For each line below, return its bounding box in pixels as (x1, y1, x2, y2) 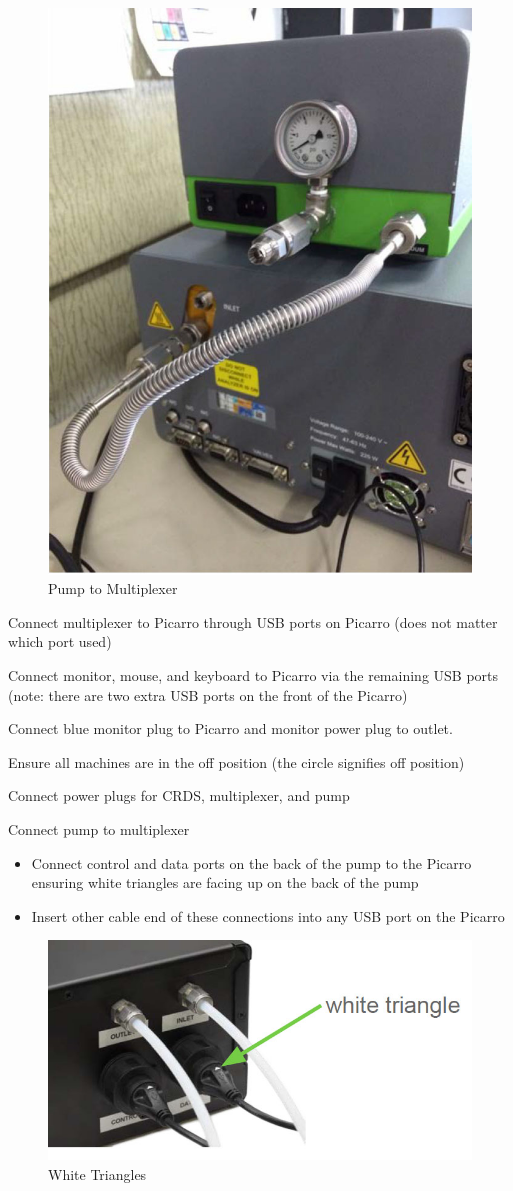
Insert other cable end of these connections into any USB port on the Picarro (31, 905, 505, 926)
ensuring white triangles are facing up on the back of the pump (31, 872, 419, 893)
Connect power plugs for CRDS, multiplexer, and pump (8, 785, 350, 806)
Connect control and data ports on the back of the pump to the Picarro (31, 852, 472, 873)
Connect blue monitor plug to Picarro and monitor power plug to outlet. (8, 718, 453, 739)
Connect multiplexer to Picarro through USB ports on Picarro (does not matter (8, 611, 498, 632)
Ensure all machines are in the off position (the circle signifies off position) (8, 751, 465, 772)
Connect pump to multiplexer (8, 818, 190, 839)
